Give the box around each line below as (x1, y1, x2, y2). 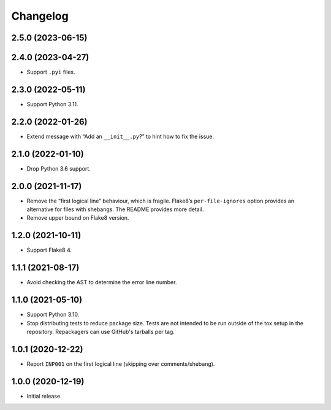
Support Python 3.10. (26, 311, 80, 319)
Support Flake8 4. (26, 246, 72, 254)
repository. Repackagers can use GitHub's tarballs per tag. (26, 328, 175, 335)
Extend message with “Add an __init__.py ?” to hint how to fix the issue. (26, 133, 215, 140)
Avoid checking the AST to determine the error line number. (26, 279, 177, 286)
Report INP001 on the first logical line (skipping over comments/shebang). (26, 360, 215, 368)
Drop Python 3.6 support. (26, 164, 91, 172)
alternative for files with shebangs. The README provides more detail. (26, 206, 204, 213)
